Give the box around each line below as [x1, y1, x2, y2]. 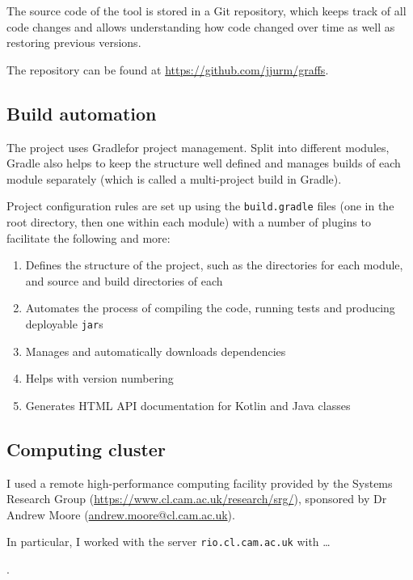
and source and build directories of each [25, 272, 223, 289]
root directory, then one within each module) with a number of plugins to [6, 214, 371, 231]
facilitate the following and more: [6, 229, 171, 246]
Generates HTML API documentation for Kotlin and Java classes [25, 396, 351, 413]
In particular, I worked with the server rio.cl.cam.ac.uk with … [6, 533, 331, 550]
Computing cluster [6, 436, 166, 461]
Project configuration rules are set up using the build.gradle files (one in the [6, 197, 394, 214]
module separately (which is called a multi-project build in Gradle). [6, 170, 342, 187]
